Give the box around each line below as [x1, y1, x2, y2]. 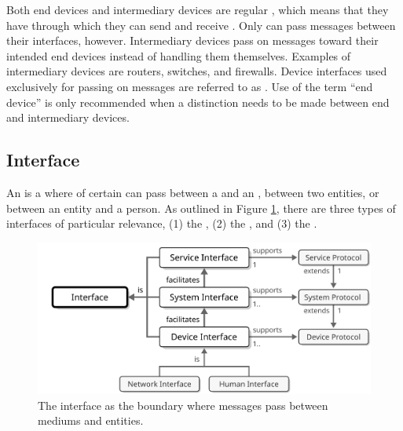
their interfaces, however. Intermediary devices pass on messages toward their [6, 32, 379, 49]
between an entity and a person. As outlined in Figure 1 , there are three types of [6, 199, 396, 216]
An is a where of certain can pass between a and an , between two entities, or [6, 184, 379, 200]
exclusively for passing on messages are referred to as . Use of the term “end [6, 78, 373, 94]
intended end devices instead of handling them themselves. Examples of [6, 47, 351, 64]
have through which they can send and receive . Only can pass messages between [6, 16, 396, 33]
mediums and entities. [38, 412, 144, 429]
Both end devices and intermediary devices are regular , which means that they [6, 2, 389, 17]
